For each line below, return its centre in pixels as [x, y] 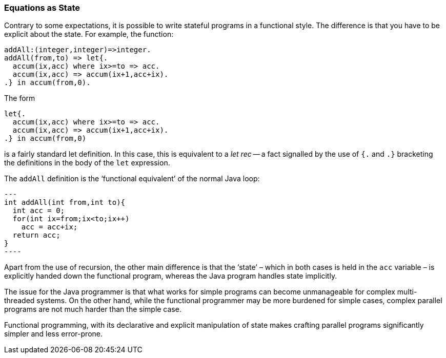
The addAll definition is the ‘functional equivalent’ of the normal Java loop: [132, 179]
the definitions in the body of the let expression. [87, 163]
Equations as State [42, 8]
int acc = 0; [39, 211]
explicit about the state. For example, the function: [89, 34]
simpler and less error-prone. [54, 334]
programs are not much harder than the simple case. [93, 309]
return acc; [36, 235]
